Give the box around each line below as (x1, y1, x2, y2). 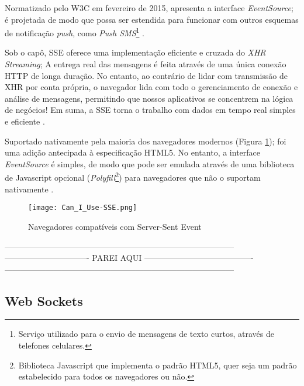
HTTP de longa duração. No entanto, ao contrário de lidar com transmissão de (5, 69, 288, 81)
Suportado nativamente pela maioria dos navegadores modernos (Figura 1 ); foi (5, 135, 286, 147)
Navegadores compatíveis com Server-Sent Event (28, 220, 202, 232)
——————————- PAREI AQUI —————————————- (5, 251, 254, 264)
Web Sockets (5, 291, 83, 309)
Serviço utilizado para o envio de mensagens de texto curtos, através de (18, 328, 274, 340)
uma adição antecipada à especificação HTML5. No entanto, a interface (5, 146, 260, 158)
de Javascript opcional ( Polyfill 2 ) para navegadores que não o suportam (5, 170, 261, 184)
